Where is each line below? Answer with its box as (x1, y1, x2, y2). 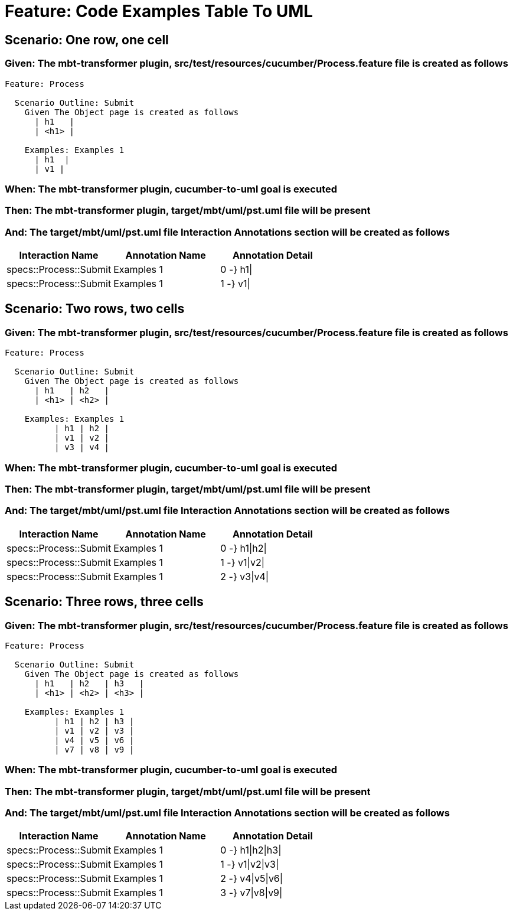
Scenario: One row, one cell (5, 32, 169, 47)
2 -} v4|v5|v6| (220, 872, 283, 885)
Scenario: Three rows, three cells (5, 594, 204, 610)
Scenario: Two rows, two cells (5, 301, 185, 317)
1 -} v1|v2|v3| (220, 858, 279, 871)
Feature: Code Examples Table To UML (5, 1, 313, 21)
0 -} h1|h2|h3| (220, 844, 282, 857)
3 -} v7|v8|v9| (220, 887, 283, 899)
